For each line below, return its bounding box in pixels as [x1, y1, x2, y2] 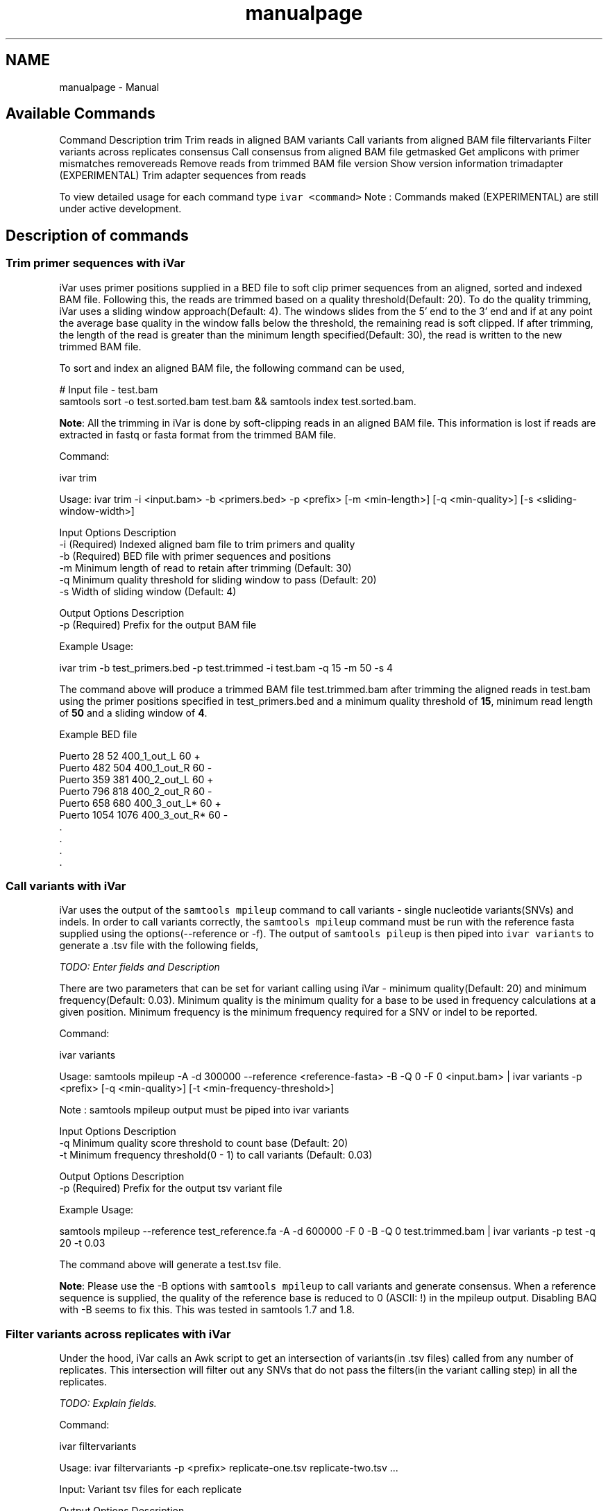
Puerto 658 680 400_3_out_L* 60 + [59, 796, 221, 809]
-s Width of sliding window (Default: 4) [59, 585, 237, 597]
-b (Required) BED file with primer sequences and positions [59, 549, 331, 562]
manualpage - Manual [59, 80, 160, 93]
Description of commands [6, 226, 189, 244]
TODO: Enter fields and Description [59, 961, 220, 973]
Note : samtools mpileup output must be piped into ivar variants [59, 1104, 349, 1116]
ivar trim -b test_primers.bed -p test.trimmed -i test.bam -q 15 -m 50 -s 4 [59, 661, 394, 674]
